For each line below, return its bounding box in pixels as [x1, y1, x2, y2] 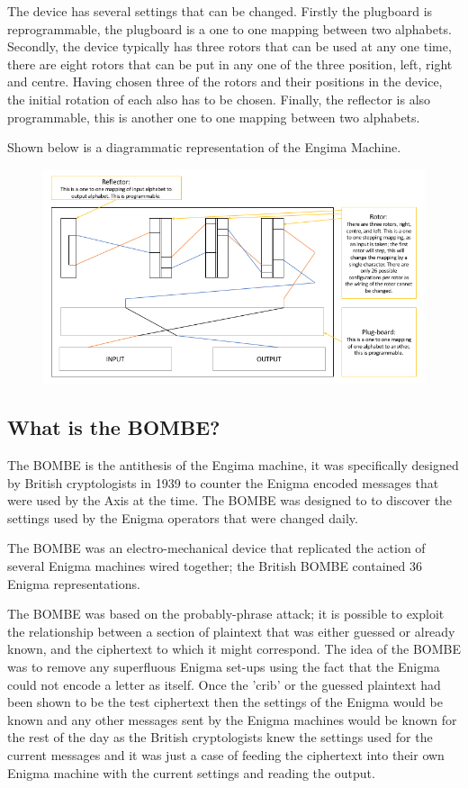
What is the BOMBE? [7, 413, 220, 441]
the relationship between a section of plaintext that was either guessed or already [7, 621, 455, 640]
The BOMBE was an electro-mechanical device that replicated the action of [7, 539, 426, 557]
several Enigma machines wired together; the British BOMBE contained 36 [7, 557, 423, 575]
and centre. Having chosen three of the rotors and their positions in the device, [7, 72, 443, 91]
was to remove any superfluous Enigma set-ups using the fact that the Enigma [7, 657, 440, 675]
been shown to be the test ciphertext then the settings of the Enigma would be [7, 693, 443, 711]
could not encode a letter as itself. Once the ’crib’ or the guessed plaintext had [7, 675, 441, 693]
